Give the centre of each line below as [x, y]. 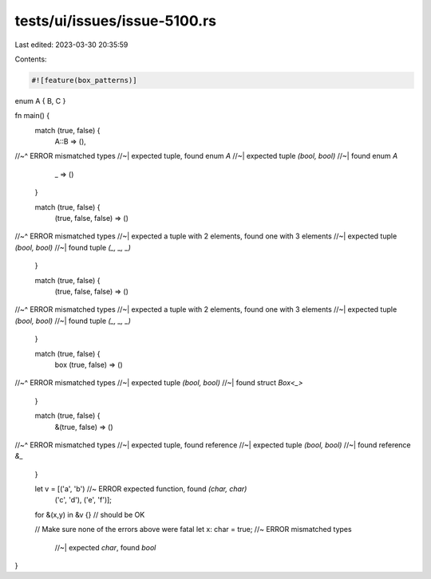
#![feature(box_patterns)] [84, 80]
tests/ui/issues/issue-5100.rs [116, 21]
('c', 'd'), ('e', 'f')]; [83, 500]
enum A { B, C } [40, 100]
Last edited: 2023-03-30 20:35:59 [71, 45]
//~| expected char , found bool [105, 547]
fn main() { [32, 116]
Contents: [31, 59]
